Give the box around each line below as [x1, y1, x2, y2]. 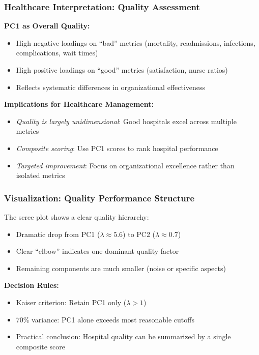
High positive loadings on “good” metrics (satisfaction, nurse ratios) [16, 65, 228, 75]
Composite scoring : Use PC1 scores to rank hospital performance [16, 142, 218, 153]
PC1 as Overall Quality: [4, 20, 90, 31]
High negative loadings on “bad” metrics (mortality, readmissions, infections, [16, 37, 255, 48]
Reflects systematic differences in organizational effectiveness [16, 81, 206, 92]
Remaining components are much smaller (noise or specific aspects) [16, 262, 226, 273]
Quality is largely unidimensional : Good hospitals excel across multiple [16, 115, 237, 126]
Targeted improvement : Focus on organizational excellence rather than [16, 160, 235, 170]
